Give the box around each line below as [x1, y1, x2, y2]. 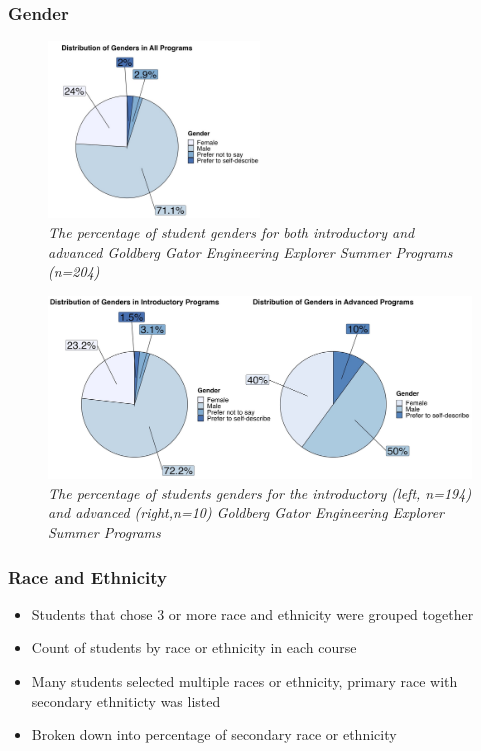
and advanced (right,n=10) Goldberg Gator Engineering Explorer [48, 502, 445, 523]
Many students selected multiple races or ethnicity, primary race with [31, 671, 458, 692]
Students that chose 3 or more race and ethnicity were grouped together [31, 603, 474, 624]
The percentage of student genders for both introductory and [48, 222, 415, 243]
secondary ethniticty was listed [31, 690, 221, 711]
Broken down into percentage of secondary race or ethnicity [31, 724, 397, 745]
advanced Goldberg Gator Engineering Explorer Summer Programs [48, 241, 453, 262]
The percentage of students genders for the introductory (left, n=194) [48, 482, 472, 503]
